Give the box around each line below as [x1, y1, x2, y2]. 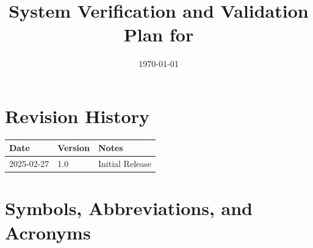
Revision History [5, 103, 149, 128]
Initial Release [98, 157, 151, 170]
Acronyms [5, 219, 91, 244]
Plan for [123, 22, 194, 47]
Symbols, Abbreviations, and [5, 196, 253, 221]
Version [57, 141, 90, 154]
